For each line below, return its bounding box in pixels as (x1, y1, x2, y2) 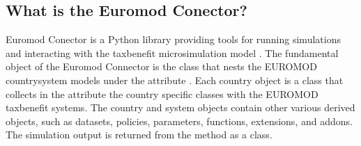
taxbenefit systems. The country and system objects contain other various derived (6, 100, 355, 115)
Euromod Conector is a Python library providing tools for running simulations (6, 32, 341, 47)
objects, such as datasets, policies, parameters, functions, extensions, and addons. (6, 113, 353, 128)
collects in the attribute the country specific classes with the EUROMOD (6, 86, 318, 101)
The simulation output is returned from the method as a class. (6, 127, 272, 142)
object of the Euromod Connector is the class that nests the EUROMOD (6, 59, 317, 74)
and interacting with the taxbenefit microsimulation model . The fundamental (6, 45, 339, 60)
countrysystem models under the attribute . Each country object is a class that (6, 72, 344, 87)
